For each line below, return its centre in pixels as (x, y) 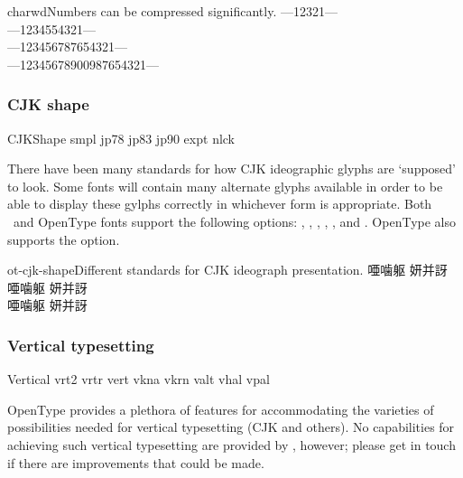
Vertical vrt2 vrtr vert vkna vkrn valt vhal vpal (139, 379)
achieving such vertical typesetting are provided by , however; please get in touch (231, 444)
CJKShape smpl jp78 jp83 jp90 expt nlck (121, 138)
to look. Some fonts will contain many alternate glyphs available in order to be (225, 186)
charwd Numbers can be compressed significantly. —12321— (172, 11)
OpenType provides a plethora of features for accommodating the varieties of (221, 409)
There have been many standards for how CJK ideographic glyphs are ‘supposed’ (232, 169)
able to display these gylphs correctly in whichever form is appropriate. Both (220, 204)
